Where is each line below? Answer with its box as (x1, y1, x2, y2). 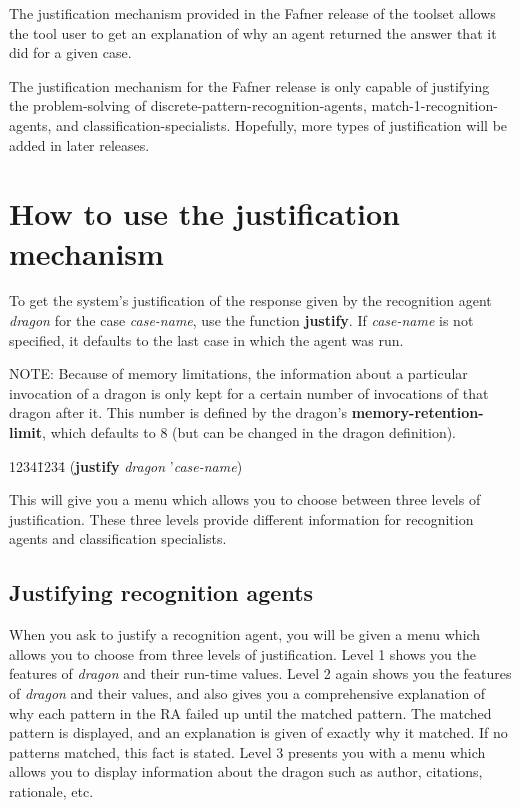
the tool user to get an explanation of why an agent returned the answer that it (9, 22, 497, 43)
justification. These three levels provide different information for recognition (9, 508, 474, 529)
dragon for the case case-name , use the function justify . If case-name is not (9, 310, 474, 331)
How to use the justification (9, 193, 400, 234)
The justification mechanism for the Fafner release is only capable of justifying (9, 75, 490, 96)
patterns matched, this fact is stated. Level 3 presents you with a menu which (9, 741, 486, 762)
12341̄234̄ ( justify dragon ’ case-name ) (9, 455, 243, 476)
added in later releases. (9, 134, 150, 155)
